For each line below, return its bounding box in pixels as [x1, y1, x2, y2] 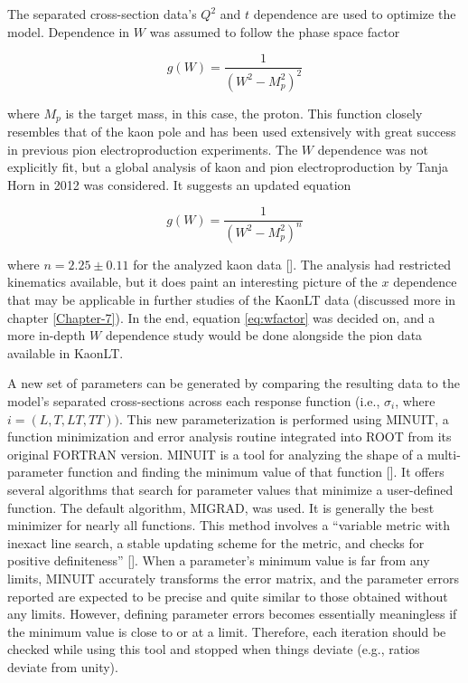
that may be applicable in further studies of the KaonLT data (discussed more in [7, 290, 456, 309]
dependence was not [317, 139, 428, 158]
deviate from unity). [7, 657, 118, 676]
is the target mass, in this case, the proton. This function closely [65, 103, 423, 122]
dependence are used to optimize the [253, 5, 456, 23]
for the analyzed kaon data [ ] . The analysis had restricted [133, 254, 452, 273]
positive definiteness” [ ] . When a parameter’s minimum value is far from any [7, 551, 430, 570]
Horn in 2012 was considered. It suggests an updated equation [7, 175, 351, 194]
